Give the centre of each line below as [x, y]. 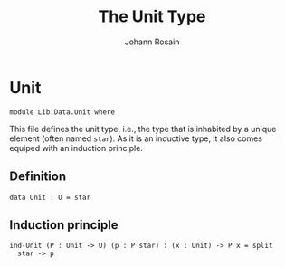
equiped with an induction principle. [76, 148]
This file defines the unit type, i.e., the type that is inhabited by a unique [143, 129]
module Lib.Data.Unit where [62, 112]
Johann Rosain [152, 42]
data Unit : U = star [50, 197]
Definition [38, 177]
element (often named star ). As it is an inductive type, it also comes [136, 138]
